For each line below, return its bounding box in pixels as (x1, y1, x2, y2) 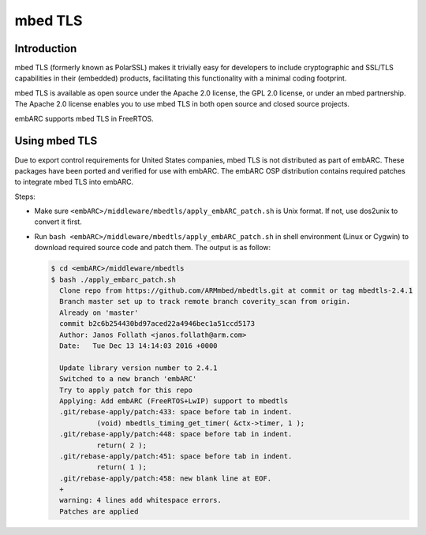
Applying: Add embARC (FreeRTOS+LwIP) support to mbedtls (59, 396, 289, 406)
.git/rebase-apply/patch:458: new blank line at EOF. (59, 473, 272, 483)
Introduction (14, 42, 77, 55)
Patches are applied (59, 507, 139, 516)
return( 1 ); (96, 462, 148, 472)
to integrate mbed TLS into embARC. (14, 178, 134, 187)
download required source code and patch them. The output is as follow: (34, 243, 271, 253)
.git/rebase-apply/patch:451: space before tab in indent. (59, 451, 293, 461)
